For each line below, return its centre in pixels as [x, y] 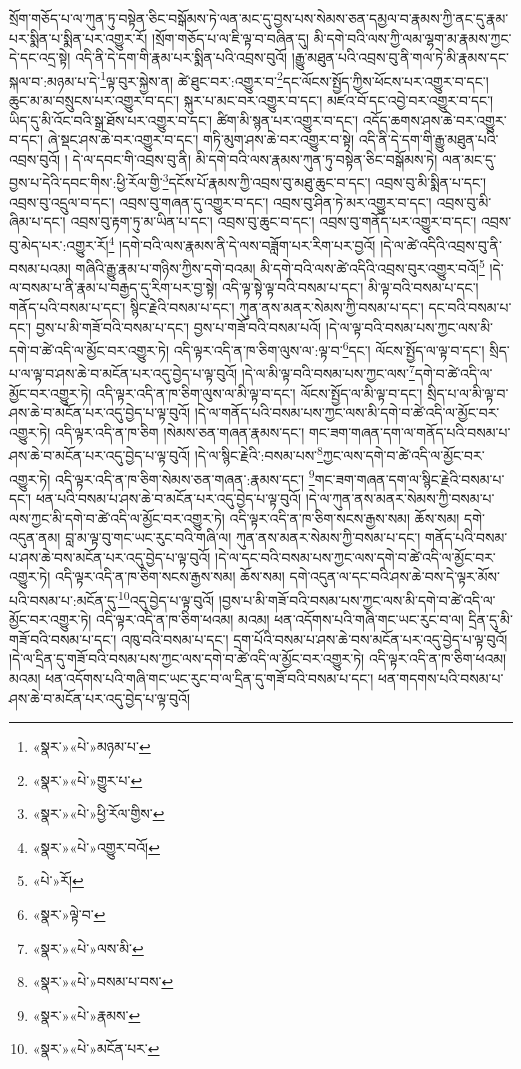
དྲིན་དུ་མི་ [490, 619]
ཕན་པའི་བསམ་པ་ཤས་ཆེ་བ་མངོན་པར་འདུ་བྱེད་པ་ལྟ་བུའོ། [168, 497]
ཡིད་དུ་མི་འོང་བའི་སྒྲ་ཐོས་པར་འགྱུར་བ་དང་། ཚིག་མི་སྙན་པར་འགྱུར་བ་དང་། [184, 119]
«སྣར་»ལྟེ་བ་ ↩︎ [69, 914]
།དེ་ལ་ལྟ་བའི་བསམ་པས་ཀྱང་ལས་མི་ [409, 326]
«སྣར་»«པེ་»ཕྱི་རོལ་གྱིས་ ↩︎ [98, 813]
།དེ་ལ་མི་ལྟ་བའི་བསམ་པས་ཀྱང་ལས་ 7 [328, 372]
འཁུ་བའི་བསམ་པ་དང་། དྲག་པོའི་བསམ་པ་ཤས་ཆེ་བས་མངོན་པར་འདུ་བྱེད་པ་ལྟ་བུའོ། [314, 638]
